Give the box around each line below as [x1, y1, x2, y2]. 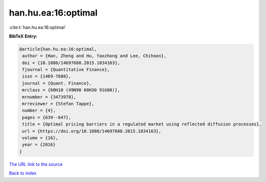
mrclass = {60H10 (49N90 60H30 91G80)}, [22, 87, 120, 93]
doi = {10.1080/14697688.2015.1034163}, [22, 60, 120, 65]
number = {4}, [22, 108, 56, 113]
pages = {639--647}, [22, 115, 71, 120]
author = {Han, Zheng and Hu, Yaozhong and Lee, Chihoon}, [22, 53, 167, 59]
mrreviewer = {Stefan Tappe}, [22, 101, 95, 107]
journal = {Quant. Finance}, [22, 81, 92, 86]
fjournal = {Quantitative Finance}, [22, 67, 110, 73]
